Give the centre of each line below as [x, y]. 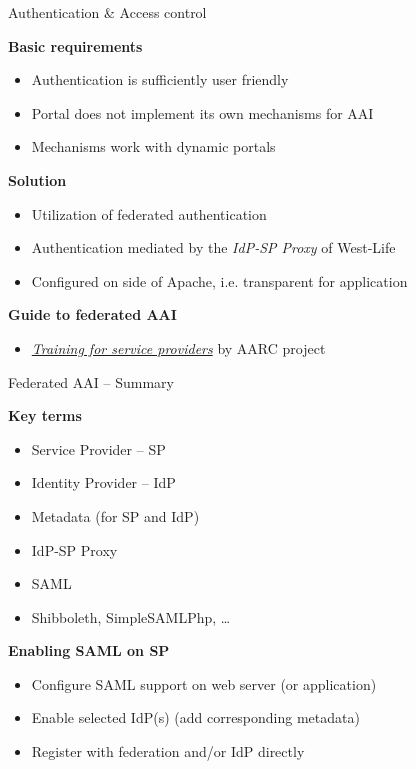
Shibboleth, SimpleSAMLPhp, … [131, 616]
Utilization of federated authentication [149, 213]
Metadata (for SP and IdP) [115, 515]
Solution [37, 179]
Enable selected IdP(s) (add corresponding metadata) [195, 717]
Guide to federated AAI [92, 314]
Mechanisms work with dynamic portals [153, 146]
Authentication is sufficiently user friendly [160, 79]
